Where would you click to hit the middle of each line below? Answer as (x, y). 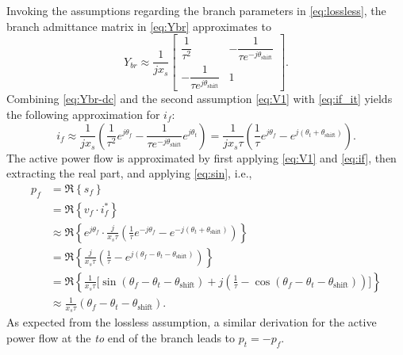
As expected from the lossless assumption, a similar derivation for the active (192, 322)
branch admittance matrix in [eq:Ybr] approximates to (139, 26)
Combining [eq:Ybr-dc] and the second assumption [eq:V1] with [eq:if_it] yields (200, 99)
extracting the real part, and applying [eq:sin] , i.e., (129, 173)
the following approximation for (83, 114)
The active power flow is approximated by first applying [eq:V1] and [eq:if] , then (201, 157)
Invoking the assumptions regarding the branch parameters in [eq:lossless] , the (196, 10)
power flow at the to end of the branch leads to (121, 338)
